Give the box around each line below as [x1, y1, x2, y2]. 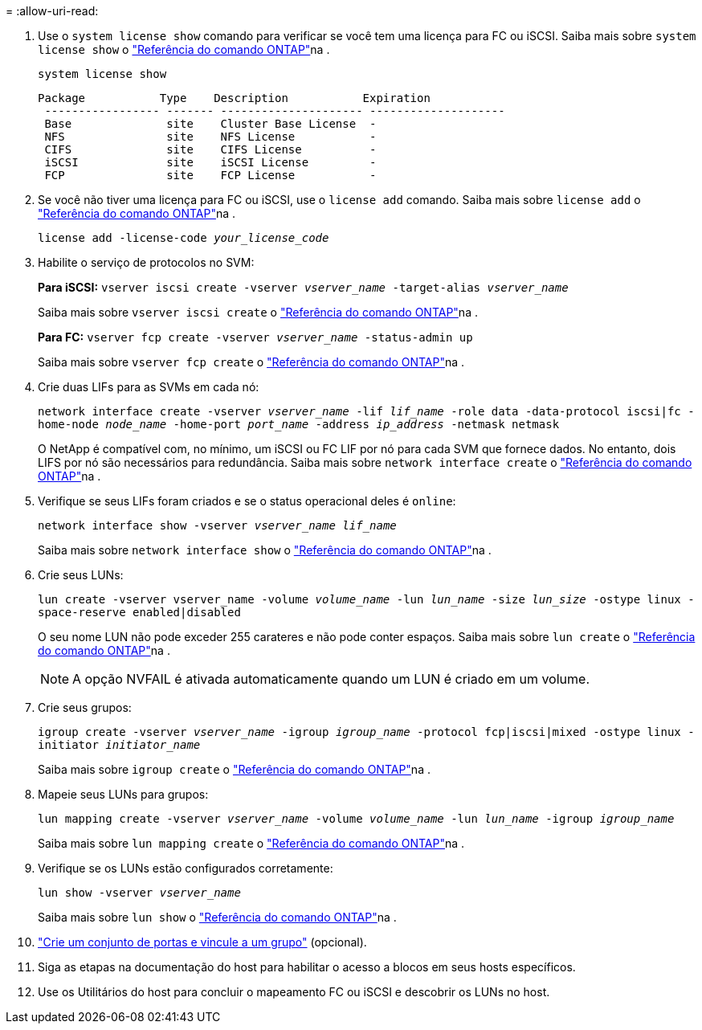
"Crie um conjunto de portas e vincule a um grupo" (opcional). [38, 935, 367, 949]
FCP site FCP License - [44, 169, 377, 182]
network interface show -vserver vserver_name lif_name [38, 519, 397, 532]
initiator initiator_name [38, 738, 201, 751]
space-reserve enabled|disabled [38, 606, 241, 619]
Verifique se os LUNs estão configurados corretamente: [38, 861, 333, 875]
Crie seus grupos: [38, 701, 132, 714]
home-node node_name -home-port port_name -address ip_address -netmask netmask [38, 418, 560, 431]
